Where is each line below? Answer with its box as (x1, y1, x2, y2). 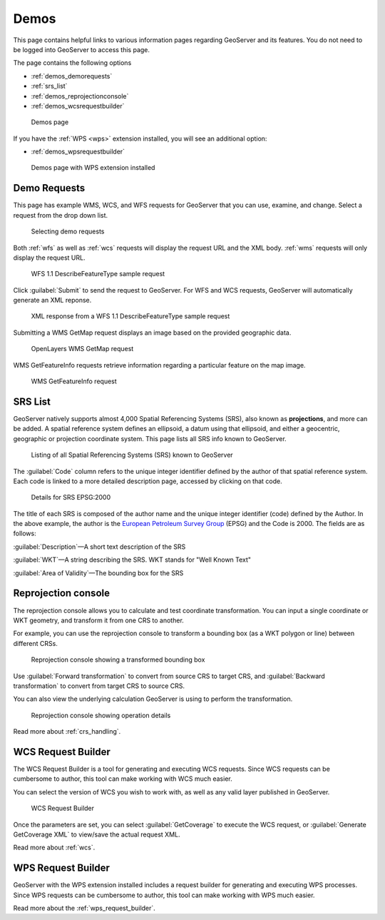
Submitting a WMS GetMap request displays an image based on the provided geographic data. (13, 328, 292, 337)
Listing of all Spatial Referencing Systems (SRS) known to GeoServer (31, 450, 233, 460)
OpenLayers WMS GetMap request (31, 345, 134, 353)
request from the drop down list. (13, 211, 108, 219)
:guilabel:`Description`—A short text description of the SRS (13, 542, 186, 551)
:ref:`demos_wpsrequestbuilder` (31, 147, 125, 156)
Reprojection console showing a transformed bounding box (31, 655, 205, 664)
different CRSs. (13, 639, 58, 647)
